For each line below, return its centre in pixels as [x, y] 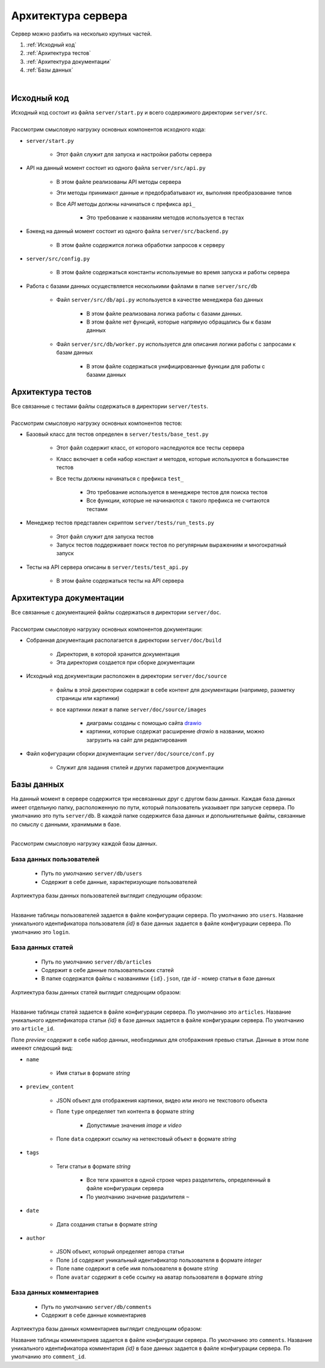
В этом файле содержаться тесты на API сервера [120, 581]
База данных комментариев [55, 1293]
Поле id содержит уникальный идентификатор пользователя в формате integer [159, 1260]
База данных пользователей [55, 859]
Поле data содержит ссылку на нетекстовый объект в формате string [146, 1138]
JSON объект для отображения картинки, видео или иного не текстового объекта [162, 1100]
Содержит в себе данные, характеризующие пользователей [119, 882]
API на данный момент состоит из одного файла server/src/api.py [116, 168]
